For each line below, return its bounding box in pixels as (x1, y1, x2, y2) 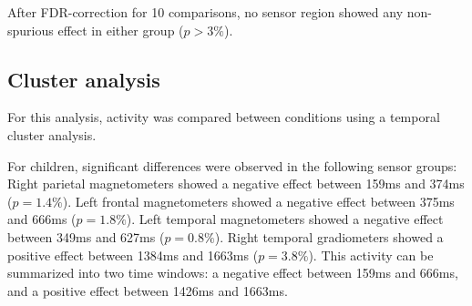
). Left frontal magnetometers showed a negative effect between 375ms (62, 191, 455, 210)
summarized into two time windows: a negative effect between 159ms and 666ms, (7, 263, 458, 282)
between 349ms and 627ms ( (7, 227, 165, 246)
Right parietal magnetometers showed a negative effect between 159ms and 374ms (7, 174, 465, 193)
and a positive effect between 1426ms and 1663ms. (7, 280, 288, 300)
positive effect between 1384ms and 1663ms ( (7, 245, 259, 264)
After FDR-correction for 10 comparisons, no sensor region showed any (7, 3, 404, 21)
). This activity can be (308, 245, 434, 264)
